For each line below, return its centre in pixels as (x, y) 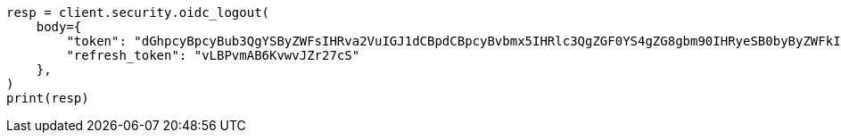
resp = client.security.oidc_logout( (138, 12)
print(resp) (48, 98)
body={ (59, 27)
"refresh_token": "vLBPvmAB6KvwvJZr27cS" (213, 55)
